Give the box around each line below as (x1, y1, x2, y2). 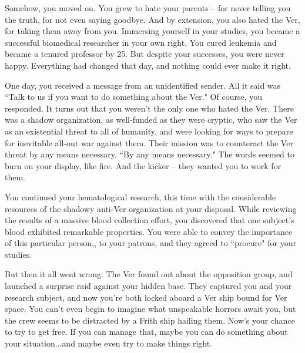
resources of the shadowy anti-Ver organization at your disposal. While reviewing (5, 202, 297, 214)
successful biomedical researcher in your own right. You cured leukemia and (5, 36, 277, 48)
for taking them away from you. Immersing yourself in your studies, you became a (5, 25, 300, 37)
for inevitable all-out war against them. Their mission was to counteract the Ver (5, 136, 293, 149)
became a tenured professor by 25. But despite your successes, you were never (5, 48, 284, 60)
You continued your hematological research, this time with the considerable (5, 190, 276, 203)
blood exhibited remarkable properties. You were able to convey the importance (5, 225, 293, 237)
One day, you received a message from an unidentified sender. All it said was (5, 79, 281, 91)
